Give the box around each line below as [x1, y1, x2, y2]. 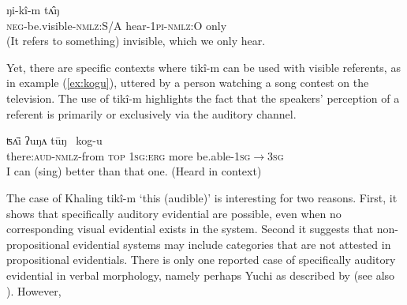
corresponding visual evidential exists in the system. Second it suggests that [6, 220, 374, 237]
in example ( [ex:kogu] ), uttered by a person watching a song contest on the [6, 74, 369, 91]
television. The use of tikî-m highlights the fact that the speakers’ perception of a [6, 89, 400, 106]
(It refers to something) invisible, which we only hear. [6, 32, 266, 49]
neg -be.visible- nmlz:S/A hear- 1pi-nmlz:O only [6, 17, 227, 33]
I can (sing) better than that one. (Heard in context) [6, 163, 262, 179]
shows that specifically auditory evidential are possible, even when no [6, 205, 342, 221]
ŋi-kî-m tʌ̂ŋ [6, 2, 60, 17]
